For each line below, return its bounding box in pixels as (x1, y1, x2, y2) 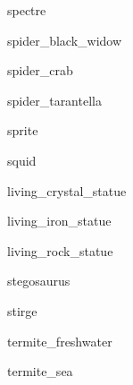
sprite (7, 121, 38, 140)
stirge (7, 301, 37, 320)
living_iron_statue (7, 211, 112, 230)
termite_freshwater (7, 331, 112, 350)
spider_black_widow (7, 30, 122, 49)
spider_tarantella (7, 90, 102, 109)
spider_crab (7, 61, 73, 80)
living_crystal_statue (7, 181, 127, 200)
